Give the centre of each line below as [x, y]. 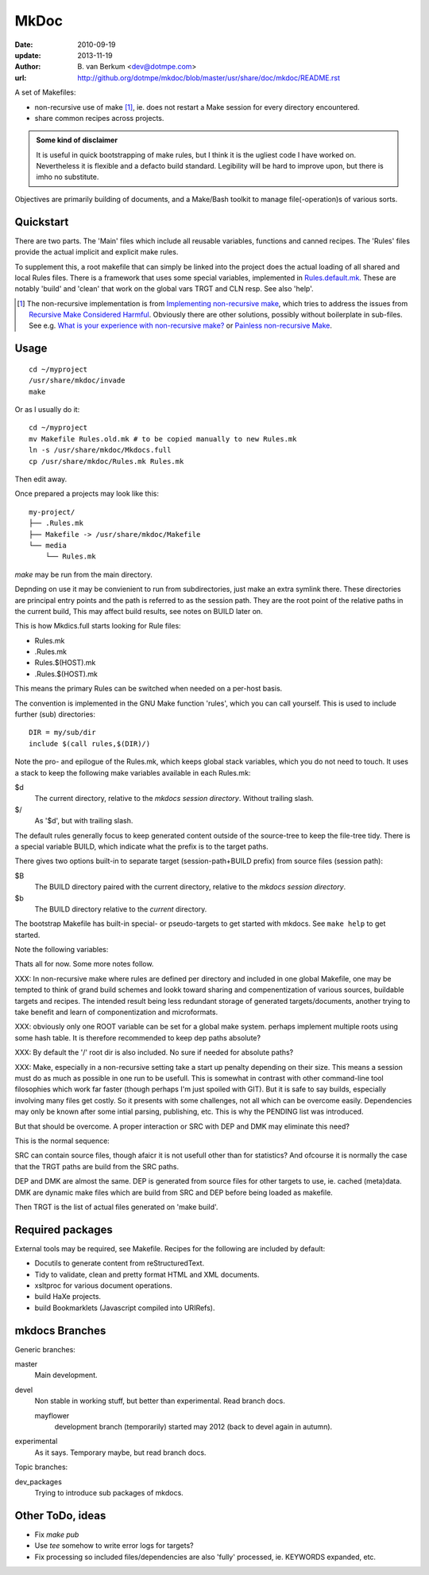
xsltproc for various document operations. [103, 1285]
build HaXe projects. [68, 1297]
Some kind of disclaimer [77, 140]
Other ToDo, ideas [60, 1515]
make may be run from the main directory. [83, 574]
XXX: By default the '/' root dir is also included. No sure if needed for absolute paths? [154, 1052]
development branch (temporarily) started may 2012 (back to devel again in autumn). [193, 1427]
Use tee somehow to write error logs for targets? [114, 1546]
